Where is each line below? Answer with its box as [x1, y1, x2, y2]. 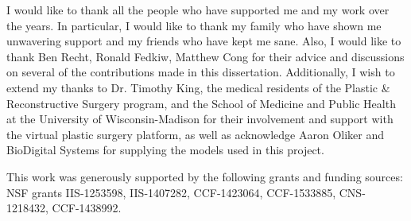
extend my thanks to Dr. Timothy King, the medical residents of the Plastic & [6, 79, 390, 95]
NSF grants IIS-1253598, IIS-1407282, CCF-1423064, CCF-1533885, [6, 184, 336, 200]
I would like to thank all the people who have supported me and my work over [6, 2, 390, 17]
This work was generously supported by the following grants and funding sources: [6, 168, 403, 184]
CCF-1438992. [52, 200, 122, 216]
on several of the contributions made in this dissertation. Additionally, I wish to [6, 64, 395, 80]
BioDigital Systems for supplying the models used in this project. [6, 142, 324, 158]
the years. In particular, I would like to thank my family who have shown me [6, 17, 382, 33]
